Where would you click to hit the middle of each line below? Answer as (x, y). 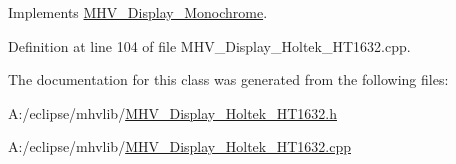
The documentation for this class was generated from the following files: (228, 79)
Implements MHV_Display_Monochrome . (138, 12)
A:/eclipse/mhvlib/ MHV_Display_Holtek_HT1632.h (172, 112)
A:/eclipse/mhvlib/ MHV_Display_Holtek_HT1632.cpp (179, 146)
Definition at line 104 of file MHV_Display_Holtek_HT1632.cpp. (209, 45)
